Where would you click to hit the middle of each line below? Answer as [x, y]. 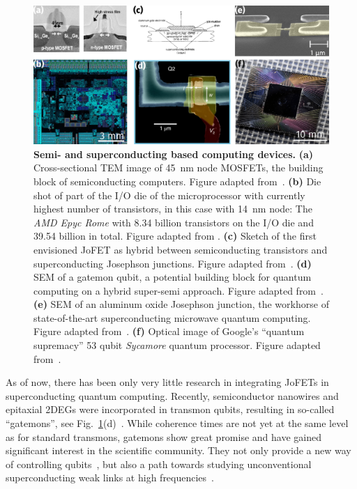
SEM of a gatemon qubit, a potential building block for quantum [173, 277]
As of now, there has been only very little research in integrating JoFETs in [167, 382]
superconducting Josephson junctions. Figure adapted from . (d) [173, 263]
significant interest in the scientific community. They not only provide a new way [178, 450]
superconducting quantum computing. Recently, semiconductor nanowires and [172, 395]
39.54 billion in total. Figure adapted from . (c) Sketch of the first [175, 236]
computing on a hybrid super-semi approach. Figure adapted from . [178, 290]
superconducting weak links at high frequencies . [110, 478]
